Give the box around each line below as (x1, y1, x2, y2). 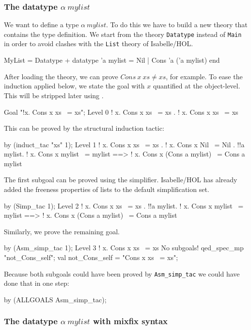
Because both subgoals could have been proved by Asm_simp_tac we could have (4, 268, 240, 278)
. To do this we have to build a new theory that (106, 19, 248, 30)
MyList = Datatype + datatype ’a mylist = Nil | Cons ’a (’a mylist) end (4, 55, 220, 65)
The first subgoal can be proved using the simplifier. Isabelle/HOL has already (4, 174, 237, 185)
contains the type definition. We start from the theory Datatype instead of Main (4, 29, 242, 39)
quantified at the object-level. (153, 81, 240, 91)
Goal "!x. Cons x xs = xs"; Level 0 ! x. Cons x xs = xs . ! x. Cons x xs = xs (4, 106, 238, 117)
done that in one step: (4, 278, 69, 288)
